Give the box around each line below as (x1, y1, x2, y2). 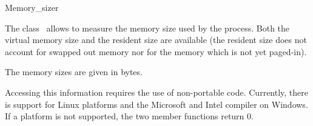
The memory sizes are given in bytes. (5, 65, 143, 78)
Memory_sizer (5, 1, 59, 13)
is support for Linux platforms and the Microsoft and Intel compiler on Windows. (5, 98, 308, 110)
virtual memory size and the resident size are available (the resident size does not (5, 33, 307, 46)
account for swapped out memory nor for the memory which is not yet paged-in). (5, 45, 307, 58)
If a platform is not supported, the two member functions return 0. (5, 110, 254, 122)
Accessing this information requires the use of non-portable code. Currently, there (5, 85, 309, 98)
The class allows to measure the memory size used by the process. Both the (5, 21, 290, 34)
